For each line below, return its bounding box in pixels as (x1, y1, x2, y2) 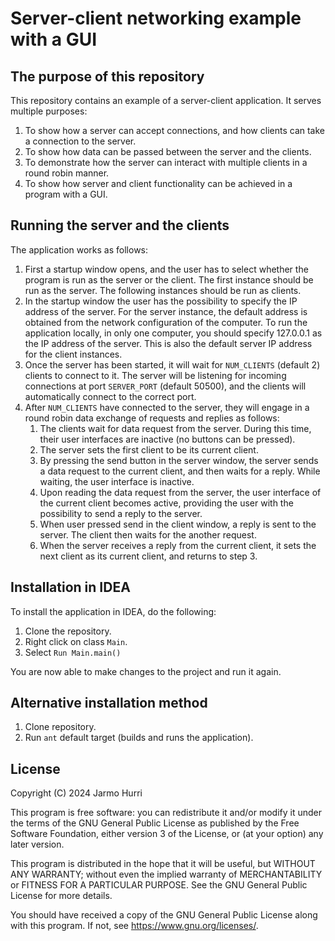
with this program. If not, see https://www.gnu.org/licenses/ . (10, 920, 259, 932)
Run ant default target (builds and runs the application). (24, 732, 254, 744)
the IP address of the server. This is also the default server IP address (24, 337, 313, 349)
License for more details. (10, 890, 113, 902)
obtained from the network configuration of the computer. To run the (24, 316, 308, 328)
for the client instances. (24, 348, 123, 360)
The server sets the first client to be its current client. (39, 443, 259, 456)
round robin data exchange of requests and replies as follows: (24, 412, 280, 424)
